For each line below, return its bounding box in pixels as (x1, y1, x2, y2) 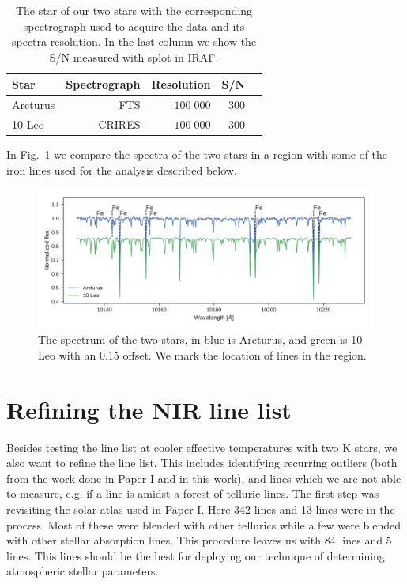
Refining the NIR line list (6, 393, 292, 425)
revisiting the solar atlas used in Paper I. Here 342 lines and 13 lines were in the (6, 501, 395, 518)
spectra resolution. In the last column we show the (11, 33, 257, 50)
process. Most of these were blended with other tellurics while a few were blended (6, 516, 401, 533)
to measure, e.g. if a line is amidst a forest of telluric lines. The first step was (6, 485, 379, 502)
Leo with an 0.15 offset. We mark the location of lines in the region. (38, 346, 367, 363)
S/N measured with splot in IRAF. (49, 48, 219, 65)
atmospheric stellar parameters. (6, 563, 159, 579)
